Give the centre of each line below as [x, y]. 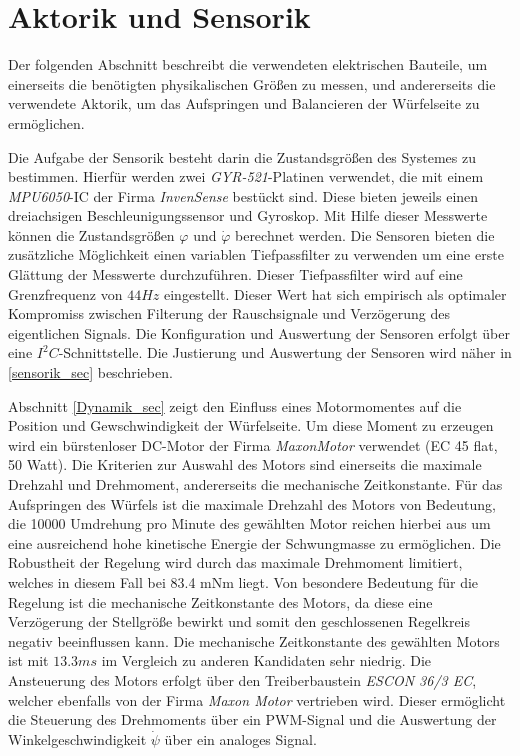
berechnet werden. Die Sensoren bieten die [364, 234]
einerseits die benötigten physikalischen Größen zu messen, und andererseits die [252, 83]
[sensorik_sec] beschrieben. [90, 372]
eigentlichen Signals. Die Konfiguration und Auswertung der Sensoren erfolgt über [259, 332]
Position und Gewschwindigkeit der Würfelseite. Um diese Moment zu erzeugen [251, 425]
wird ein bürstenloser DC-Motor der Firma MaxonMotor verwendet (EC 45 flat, [253, 444]
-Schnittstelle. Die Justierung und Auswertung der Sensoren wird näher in [285, 352]
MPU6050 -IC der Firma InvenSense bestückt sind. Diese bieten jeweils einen [243, 195]
